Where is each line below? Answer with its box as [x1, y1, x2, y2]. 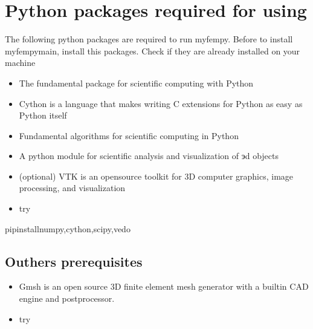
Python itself [19, 109, 67, 122]
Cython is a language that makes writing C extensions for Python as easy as [19, 97, 303, 109]
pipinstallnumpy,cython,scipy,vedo [5, 222, 131, 235]
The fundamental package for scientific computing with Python [19, 76, 254, 89]
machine [5, 56, 36, 69]
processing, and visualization [19, 181, 126, 194]
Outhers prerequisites [5, 252, 143, 270]
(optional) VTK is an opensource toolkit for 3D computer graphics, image [19, 169, 294, 182]
